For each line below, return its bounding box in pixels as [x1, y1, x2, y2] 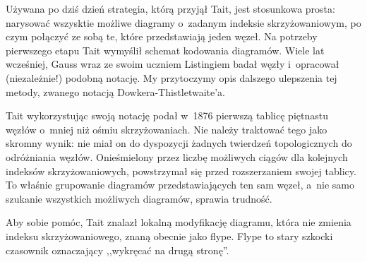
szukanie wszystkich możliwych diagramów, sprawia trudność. [6, 191, 272, 206]
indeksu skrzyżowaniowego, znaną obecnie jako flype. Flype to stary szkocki [6, 228, 333, 243]
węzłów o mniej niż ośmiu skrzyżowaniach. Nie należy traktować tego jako [6, 121, 327, 136]
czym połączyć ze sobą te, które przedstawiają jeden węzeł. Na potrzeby [6, 29, 318, 44]
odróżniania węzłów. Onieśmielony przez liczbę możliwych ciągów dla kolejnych [6, 149, 348, 164]
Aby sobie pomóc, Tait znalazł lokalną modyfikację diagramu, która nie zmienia [6, 215, 351, 230]
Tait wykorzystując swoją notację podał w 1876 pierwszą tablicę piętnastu [6, 108, 328, 123]
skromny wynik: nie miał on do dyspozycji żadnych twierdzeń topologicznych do [6, 136, 352, 150]
